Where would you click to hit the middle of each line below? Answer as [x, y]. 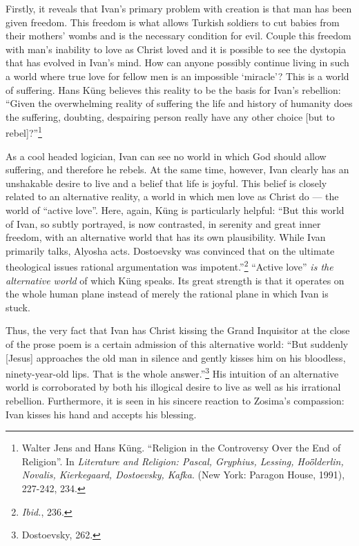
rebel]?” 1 [24, 131]
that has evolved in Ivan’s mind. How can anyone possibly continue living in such [177, 62]
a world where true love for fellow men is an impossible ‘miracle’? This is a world [177, 76]
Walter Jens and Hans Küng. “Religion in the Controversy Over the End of [181, 448]
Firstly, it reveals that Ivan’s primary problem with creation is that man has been [179, 8]
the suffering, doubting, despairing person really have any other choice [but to [170, 116]
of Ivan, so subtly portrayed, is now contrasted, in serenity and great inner [163, 223]
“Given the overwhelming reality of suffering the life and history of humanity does [179, 103]
